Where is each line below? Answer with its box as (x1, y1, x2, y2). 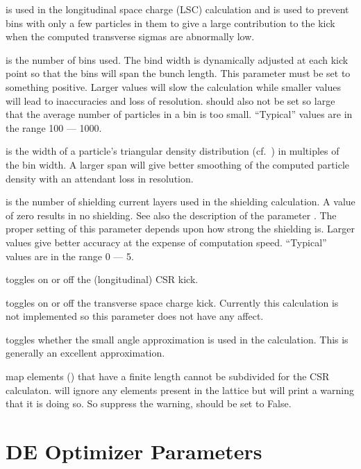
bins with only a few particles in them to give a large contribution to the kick (6, 15, 335, 30)
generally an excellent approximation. (6, 346, 165, 360)
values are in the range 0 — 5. (6, 248, 134, 263)
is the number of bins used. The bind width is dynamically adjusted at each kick (6, 52, 349, 67)
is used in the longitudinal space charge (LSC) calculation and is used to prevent (6, 2, 349, 16)
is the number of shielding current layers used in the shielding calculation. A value (6, 194, 355, 209)
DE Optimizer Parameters (6, 437, 262, 466)
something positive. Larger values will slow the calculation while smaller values (6, 79, 341, 94)
